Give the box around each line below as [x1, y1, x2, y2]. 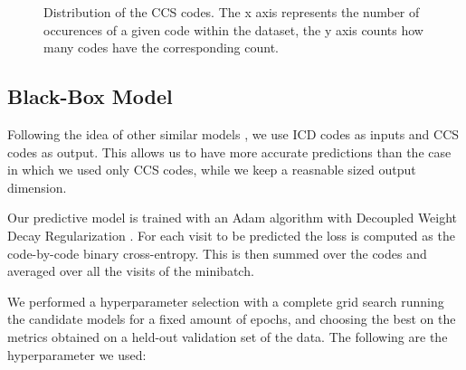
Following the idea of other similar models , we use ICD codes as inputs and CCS [7, 124, 460, 143]
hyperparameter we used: [7, 345, 147, 364]
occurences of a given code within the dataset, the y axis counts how [43, 20, 423, 39]
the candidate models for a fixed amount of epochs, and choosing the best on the [7, 309, 456, 328]
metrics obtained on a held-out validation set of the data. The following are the [7, 327, 448, 346]
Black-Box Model [7, 82, 173, 110]
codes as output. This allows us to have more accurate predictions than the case [7, 142, 452, 161]
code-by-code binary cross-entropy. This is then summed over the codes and [7, 243, 427, 262]
